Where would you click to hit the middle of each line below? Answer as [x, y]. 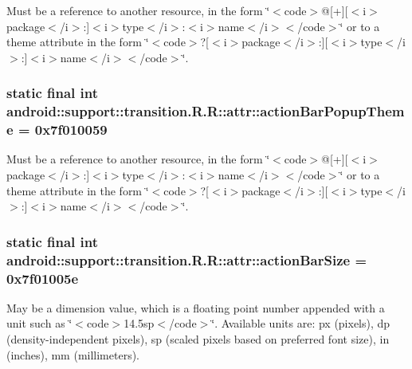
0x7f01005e [43, 278]
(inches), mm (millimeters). [73, 354]
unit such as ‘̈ [39, 323]
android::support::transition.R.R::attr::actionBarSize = [187, 259]
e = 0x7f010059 [57, 130]
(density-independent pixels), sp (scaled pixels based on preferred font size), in [198, 339]
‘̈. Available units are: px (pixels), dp [301, 323]
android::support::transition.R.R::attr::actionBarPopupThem [206, 111]
